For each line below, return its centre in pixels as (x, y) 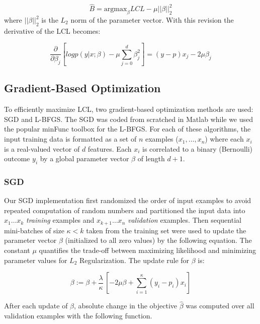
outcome (17, 158)
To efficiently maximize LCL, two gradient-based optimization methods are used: (129, 109)
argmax (115, 9)
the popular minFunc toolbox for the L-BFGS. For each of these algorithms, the (127, 129)
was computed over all (220, 306)
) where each (224, 139)
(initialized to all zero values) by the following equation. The (158, 240)
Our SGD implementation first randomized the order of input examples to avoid (128, 200)
